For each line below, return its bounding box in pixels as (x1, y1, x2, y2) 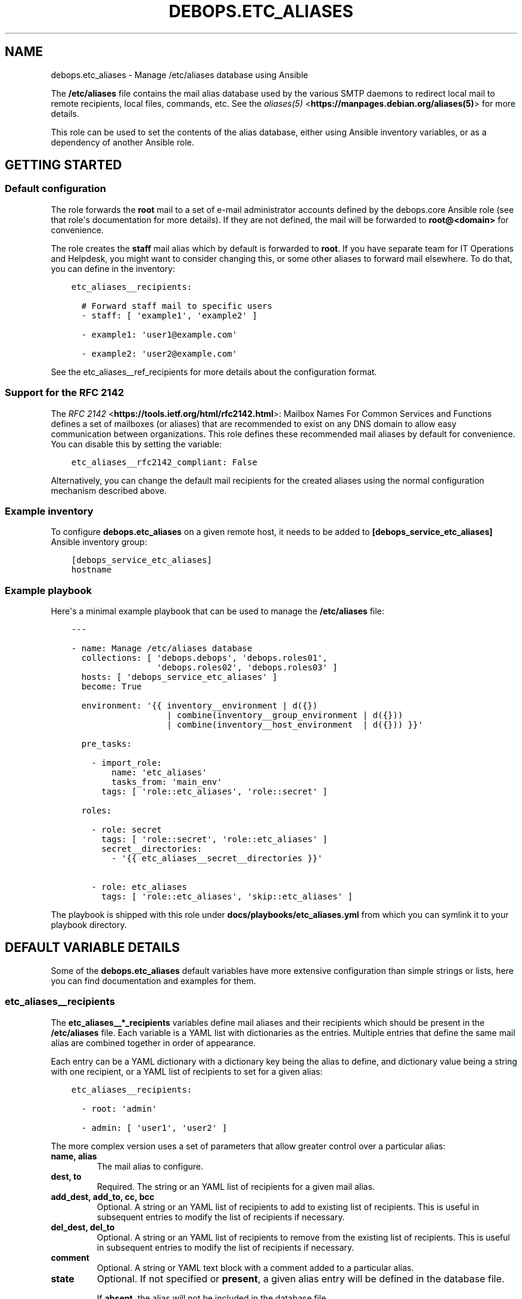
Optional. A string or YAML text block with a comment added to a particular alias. (97, 1262, 414, 1273)
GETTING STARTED (5, 157, 122, 173)
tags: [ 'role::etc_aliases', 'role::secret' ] (101, 787, 328, 797)
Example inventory (5, 505, 94, 517)
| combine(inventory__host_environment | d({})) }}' (166, 720, 423, 730)
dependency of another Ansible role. (51, 137, 194, 147)
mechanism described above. (51, 485, 167, 496)
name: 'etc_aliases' (111, 768, 207, 778)
